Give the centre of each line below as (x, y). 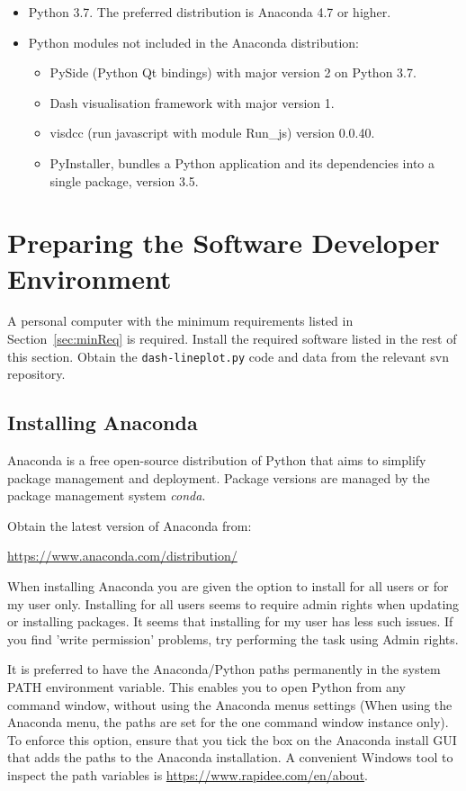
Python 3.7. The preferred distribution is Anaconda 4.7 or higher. (210, 12)
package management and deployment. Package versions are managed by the (219, 477)
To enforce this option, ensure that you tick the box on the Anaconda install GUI (232, 739)
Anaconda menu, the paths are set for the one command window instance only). (228, 722)
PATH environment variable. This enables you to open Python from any (206, 687)
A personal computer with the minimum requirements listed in (180, 321)
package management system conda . (107, 495)
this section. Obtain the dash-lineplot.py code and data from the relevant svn (228, 356)
